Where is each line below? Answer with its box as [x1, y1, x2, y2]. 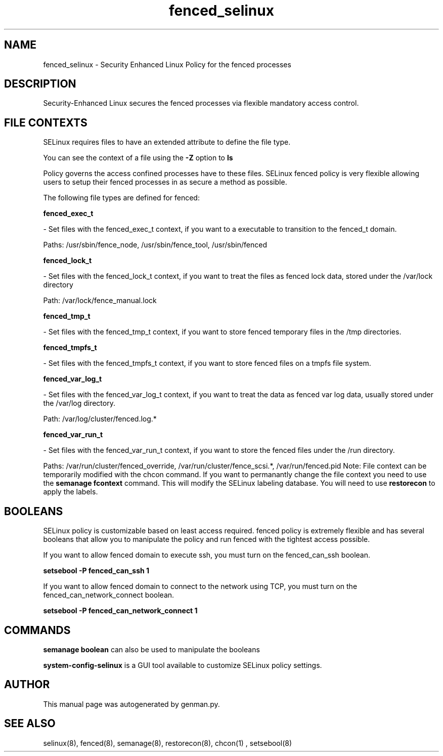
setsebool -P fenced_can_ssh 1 [43, 566, 150, 575]
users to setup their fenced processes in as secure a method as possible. [43, 178, 287, 187]
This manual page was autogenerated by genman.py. [43, 699, 220, 708]
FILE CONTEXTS [4, 116, 87, 129]
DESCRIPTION [4, 77, 76, 91]
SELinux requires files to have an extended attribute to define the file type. [43, 138, 291, 147]
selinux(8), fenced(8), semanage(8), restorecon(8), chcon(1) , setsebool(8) [43, 738, 292, 747]
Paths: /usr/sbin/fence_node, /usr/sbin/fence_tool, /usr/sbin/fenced [43, 240, 267, 249]
